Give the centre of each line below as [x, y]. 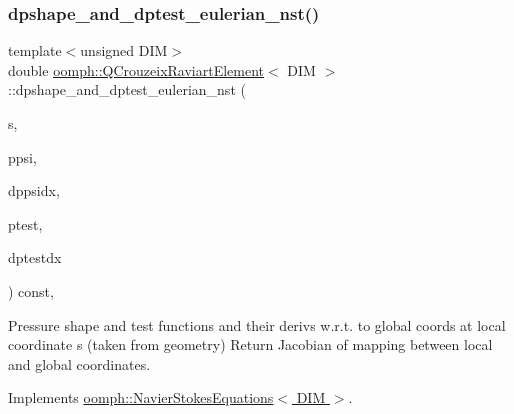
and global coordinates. [79, 363]
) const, [31, 290]
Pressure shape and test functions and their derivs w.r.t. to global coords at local [257, 324]
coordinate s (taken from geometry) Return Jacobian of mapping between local [250, 344]
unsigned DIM [124, 50]
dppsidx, [34, 190]
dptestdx [35, 257]
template [35, 50]
